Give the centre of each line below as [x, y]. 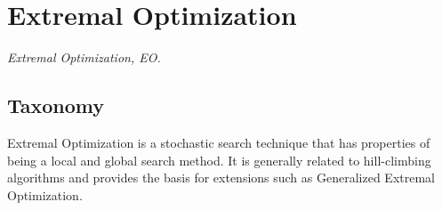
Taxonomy [56, 105]
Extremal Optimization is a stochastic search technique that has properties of [219, 142]
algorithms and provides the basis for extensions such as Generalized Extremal [221, 178]
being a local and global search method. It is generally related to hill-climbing [219, 160]
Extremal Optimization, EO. [84, 57]
